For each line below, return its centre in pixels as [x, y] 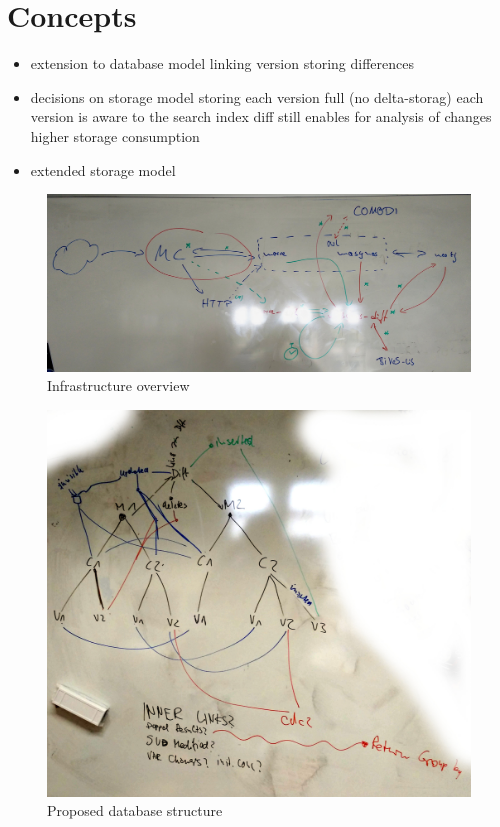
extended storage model [103, 169]
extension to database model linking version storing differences [222, 63]
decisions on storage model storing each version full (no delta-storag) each [257, 96]
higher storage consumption [115, 135]
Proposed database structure [135, 810]
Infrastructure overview [118, 385]
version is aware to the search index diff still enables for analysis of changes [261, 116]
